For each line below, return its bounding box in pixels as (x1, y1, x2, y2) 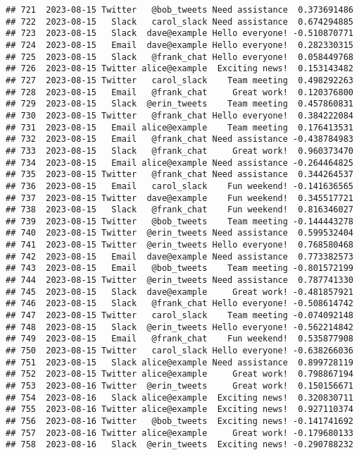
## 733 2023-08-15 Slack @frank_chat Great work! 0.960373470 (6, 145, 353, 156)
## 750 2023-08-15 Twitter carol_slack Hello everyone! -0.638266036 (6, 346, 353, 356)
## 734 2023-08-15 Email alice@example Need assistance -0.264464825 (6, 157, 353, 168)
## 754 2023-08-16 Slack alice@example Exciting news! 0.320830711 (6, 392, 353, 403)
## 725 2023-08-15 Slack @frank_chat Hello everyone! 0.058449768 (6, 51, 353, 62)
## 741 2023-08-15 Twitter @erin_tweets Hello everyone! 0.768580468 (6, 240, 353, 250)
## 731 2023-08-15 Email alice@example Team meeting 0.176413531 (6, 122, 353, 133)
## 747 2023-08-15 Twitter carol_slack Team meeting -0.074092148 (6, 310, 353, 321)
